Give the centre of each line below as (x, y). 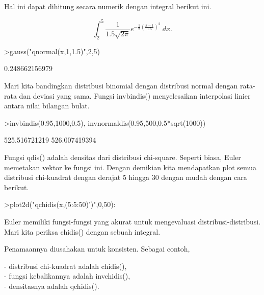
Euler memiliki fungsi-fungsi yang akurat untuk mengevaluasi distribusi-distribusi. (133, 222)
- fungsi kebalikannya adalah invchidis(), (67, 276)
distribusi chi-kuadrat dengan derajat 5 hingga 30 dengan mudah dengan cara (126, 177)
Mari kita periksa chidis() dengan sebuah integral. (82, 231)
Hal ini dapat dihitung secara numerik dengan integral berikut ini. (108, 6)
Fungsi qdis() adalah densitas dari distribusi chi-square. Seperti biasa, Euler (123, 157)
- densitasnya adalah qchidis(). (52, 286)
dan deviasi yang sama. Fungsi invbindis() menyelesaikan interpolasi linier (135, 95)
